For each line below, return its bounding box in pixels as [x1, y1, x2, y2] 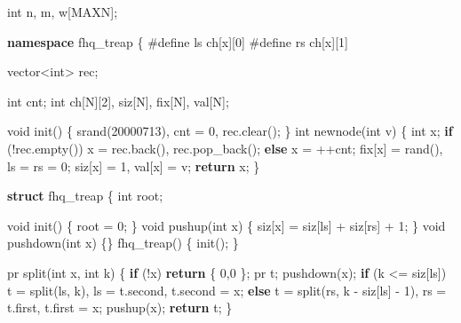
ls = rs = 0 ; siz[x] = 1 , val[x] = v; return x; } [7, 156, 260, 175]
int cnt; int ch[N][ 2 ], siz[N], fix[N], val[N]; [7, 91, 229, 110]
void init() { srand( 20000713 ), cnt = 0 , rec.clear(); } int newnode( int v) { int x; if [7, 122, 453, 140]
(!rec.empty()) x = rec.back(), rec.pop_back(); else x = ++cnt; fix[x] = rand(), [7, 138, 443, 157]
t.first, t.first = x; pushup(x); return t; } [7, 298, 233, 317]
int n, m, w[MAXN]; [7, 3, 118, 20]
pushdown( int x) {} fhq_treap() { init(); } [7, 233, 239, 252]
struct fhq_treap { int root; [7, 186, 163, 205]
